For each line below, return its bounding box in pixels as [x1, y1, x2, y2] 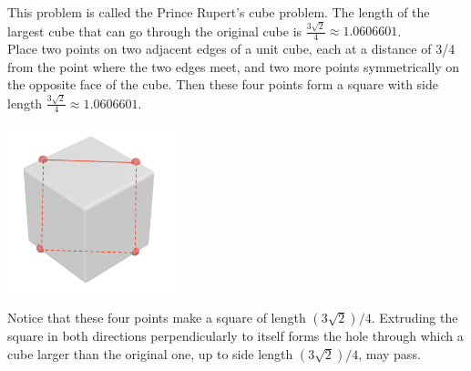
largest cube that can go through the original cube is [7, 21, 302, 40]
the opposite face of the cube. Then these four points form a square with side [7, 75, 438, 94]
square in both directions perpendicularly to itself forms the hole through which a [7, 326, 464, 345]
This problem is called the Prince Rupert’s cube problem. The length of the [7, 3, 430, 21]
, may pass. [358, 344, 421, 363]
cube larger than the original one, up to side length [7, 344, 293, 363]
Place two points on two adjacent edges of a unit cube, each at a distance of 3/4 [7, 39, 456, 58]
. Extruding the [371, 308, 458, 327]
